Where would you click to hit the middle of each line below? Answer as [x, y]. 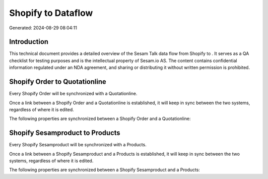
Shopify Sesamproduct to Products [65, 133]
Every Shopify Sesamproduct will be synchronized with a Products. [78, 145]
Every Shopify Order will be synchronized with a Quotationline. [73, 94]
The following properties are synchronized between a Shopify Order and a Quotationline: [100, 119]
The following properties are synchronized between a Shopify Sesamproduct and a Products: [105, 170]
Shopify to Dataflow [51, 13]
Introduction [29, 42]
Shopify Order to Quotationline [58, 82]
